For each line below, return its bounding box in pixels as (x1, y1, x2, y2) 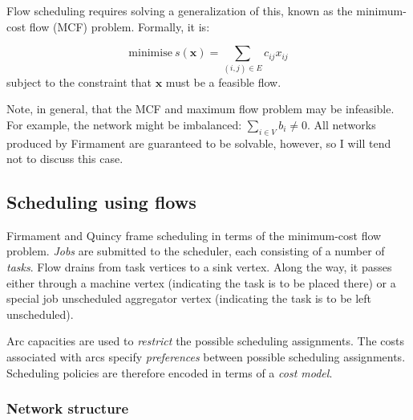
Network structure (6, 398, 129, 418)
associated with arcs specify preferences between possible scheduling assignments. (6, 349, 406, 365)
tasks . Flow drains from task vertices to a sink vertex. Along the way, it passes (6, 259, 392, 275)
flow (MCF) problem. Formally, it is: (29, 18, 210, 35)
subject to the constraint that (6, 73, 152, 90)
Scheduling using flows (6, 190, 196, 214)
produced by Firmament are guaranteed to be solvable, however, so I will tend (6, 134, 391, 151)
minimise (128, 47, 172, 59)
